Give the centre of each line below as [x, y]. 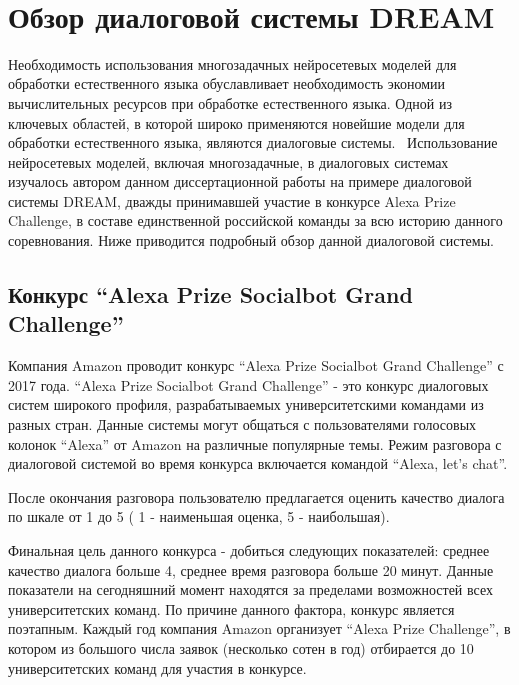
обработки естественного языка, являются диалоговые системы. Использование [253, 142]
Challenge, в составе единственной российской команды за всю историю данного [255, 220]
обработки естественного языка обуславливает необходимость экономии [227, 83]
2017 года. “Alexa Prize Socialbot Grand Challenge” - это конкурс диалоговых [248, 384]
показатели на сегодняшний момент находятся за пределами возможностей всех [250, 589]
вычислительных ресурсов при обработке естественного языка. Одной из [230, 102]
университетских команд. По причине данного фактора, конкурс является [231, 608]
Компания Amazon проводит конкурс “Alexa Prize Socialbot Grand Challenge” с [256, 365]
